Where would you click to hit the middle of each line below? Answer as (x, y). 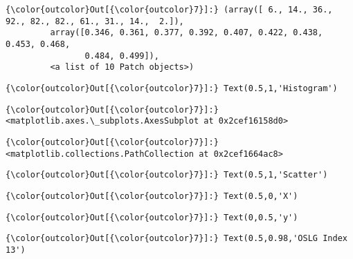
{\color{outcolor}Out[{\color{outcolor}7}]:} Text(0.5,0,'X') (152, 196)
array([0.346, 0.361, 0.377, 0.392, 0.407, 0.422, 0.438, (187, 33)
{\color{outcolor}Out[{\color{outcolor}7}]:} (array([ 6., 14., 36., (169, 10)
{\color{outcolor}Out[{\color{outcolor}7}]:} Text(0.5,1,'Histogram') (172, 88)
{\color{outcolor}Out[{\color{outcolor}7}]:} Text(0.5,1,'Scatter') (167, 175)
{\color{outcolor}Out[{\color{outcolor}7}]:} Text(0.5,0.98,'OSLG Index (176, 239)
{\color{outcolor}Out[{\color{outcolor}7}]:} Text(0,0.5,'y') (152, 217)
